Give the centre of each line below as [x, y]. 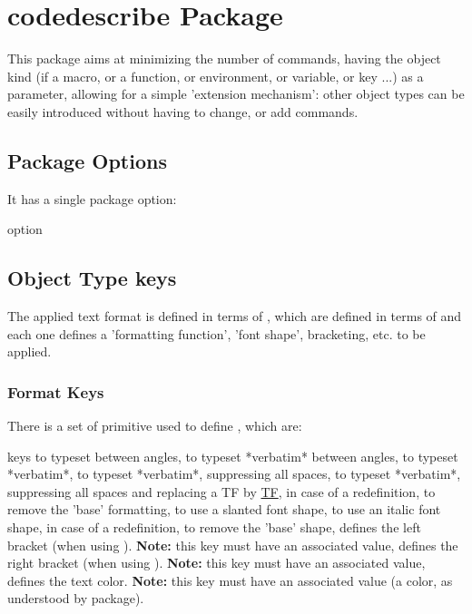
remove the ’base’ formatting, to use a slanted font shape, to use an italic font [224, 509]
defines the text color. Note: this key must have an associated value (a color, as [230, 580]
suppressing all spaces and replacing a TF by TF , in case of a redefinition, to [221, 491]
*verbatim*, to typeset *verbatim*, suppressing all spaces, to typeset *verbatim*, [234, 474]
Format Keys [56, 391]
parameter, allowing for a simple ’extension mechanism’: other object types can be [236, 94]
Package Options [87, 160]
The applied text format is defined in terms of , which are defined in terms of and [235, 316]
